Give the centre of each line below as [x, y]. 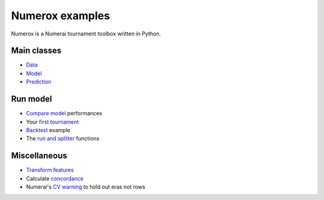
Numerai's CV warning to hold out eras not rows [85, 187]
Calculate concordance [55, 178]
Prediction [39, 82]
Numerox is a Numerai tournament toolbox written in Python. [86, 34]
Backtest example [48, 130]
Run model [31, 99]
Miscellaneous [39, 156]
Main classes [36, 51]
